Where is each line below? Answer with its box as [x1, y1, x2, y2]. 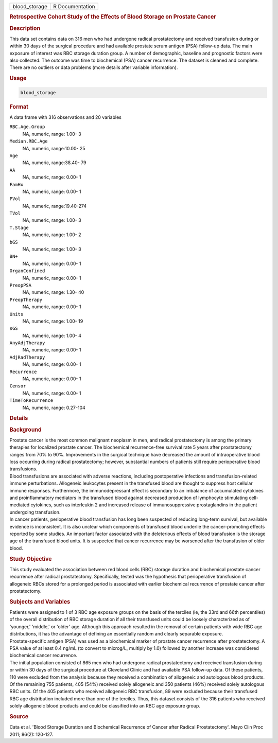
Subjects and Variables [9, 598, 71, 605]
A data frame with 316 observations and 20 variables [9, 114, 122, 120]
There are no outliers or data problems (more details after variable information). [9, 64, 178, 70]
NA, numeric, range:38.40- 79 [22, 160, 86, 166]
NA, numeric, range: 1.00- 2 [22, 232, 81, 238]
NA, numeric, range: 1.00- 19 [22, 318, 83, 324]
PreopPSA [9, 282, 32, 288]
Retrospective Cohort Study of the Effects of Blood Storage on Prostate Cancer [9, 13, 216, 21]
